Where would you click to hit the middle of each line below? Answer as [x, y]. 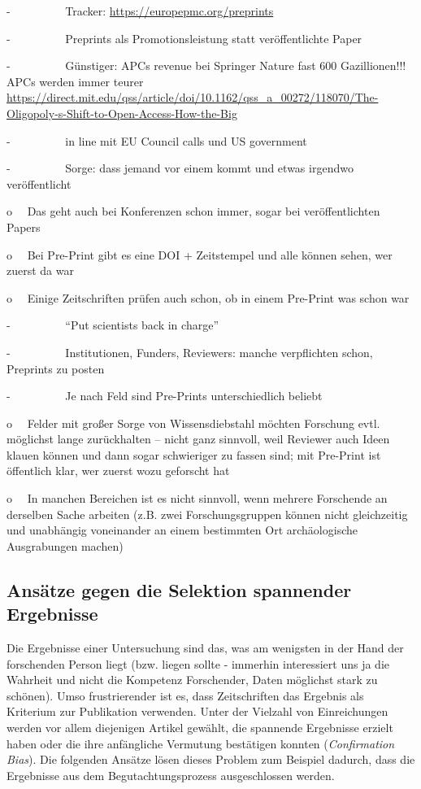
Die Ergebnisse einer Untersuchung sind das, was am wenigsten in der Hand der [205, 648]
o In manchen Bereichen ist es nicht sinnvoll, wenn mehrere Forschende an [197, 498]
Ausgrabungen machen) [65, 545]
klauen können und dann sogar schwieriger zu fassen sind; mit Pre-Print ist [194, 454]
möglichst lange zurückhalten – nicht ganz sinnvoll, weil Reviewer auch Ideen [198, 439]
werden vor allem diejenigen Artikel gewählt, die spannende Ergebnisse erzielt [200, 727]
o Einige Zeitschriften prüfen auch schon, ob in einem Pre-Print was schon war [208, 297]
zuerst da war [40, 270]
